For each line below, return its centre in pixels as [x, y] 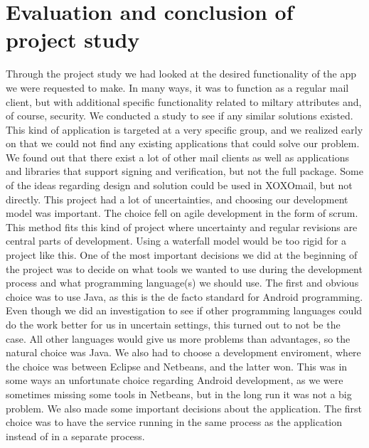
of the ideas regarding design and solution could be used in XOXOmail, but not [179, 185]
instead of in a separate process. [75, 436]
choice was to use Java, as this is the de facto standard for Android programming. [184, 296]
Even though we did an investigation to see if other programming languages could [184, 310]
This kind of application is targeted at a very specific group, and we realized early [184, 129]
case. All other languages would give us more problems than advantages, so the [178, 338]
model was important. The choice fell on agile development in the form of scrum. [182, 213]
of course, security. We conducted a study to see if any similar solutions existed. [180, 116]
